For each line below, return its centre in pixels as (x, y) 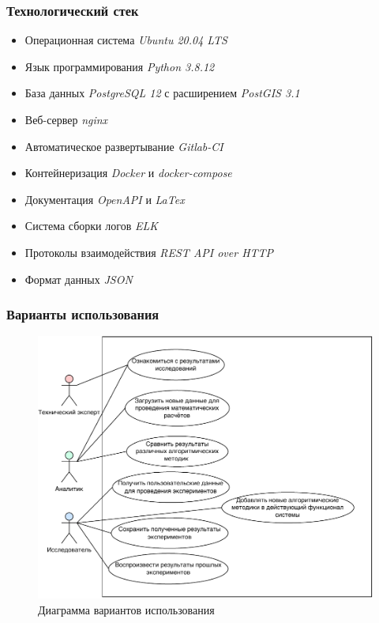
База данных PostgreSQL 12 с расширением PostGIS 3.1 (162, 93)
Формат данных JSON (79, 279)
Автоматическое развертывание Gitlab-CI (124, 146)
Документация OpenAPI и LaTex (105, 199)
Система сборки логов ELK (91, 226)
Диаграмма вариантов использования (126, 609)
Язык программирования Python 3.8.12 (120, 66)
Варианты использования (83, 314)
